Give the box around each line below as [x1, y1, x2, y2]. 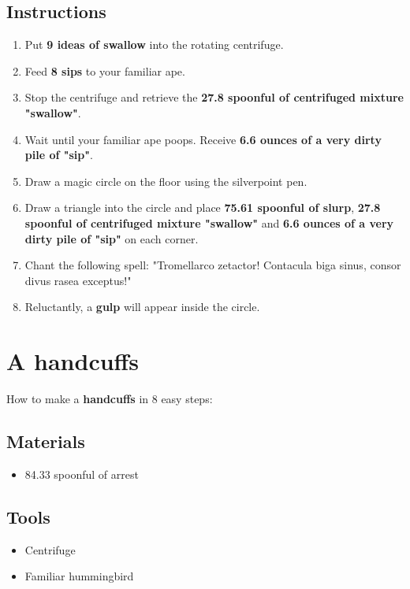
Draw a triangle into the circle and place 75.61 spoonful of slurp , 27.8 [24, 199, 381, 216]
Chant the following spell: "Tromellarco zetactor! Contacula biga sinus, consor [24, 257, 401, 273]
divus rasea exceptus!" [24, 272, 132, 288]
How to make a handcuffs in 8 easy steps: [6, 391, 213, 407]
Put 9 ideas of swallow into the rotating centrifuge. [24, 36, 284, 53]
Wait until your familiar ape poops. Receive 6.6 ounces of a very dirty [24, 131, 382, 147]
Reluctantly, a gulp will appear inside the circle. [24, 298, 260, 315]
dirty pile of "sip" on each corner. [24, 230, 199, 246]
